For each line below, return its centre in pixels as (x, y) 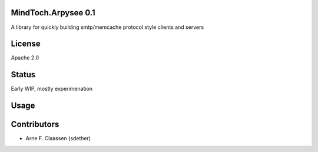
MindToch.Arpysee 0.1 (53, 13)
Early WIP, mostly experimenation (52, 89)
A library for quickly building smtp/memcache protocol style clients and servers (107, 27)
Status (23, 75)
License (26, 44)
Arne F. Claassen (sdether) (58, 138)
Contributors (35, 125)
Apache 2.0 (25, 58)
